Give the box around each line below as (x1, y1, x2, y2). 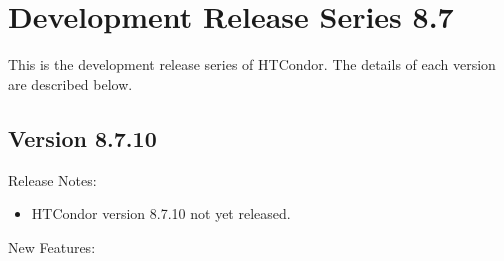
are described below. (8, 73, 133, 94)
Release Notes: (8, 169, 97, 190)
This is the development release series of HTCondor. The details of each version (8, 54, 496, 75)
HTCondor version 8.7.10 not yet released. (31, 203, 291, 224)
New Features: (8, 236, 96, 257)
